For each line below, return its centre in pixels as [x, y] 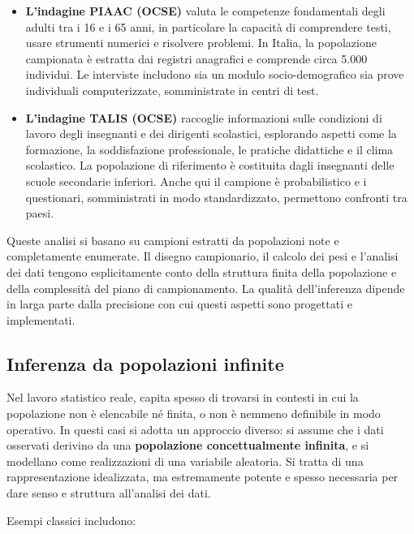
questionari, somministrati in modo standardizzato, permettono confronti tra [216, 197]
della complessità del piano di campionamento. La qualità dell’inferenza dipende [206, 288]
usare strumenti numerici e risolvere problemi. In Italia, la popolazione [201, 43]
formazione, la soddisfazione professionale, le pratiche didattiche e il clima [209, 149]
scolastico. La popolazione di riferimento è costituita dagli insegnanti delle [210, 165]
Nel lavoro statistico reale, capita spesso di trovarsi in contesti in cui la [183, 397]
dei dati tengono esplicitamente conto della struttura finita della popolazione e [202, 271]
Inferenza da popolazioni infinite [145, 363]
